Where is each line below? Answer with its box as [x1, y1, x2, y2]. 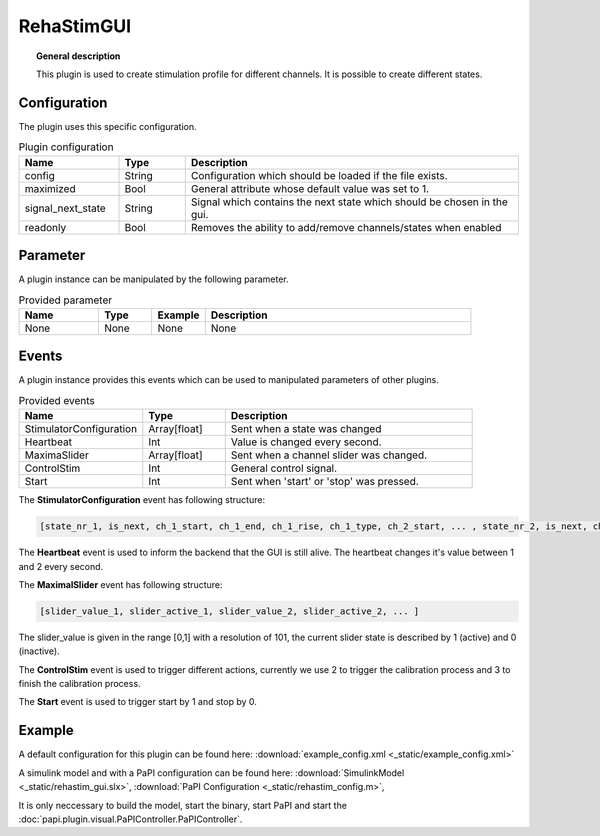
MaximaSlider [24, 448, 89, 462]
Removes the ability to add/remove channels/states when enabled [190, 220, 502, 234]
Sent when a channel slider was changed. [230, 448, 428, 462]
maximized [24, 181, 76, 195]
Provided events [18, 393, 95, 407]
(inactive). [18, 645, 60, 657]
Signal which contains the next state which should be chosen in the [190, 195, 509, 209]
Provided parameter [18, 293, 113, 307]
